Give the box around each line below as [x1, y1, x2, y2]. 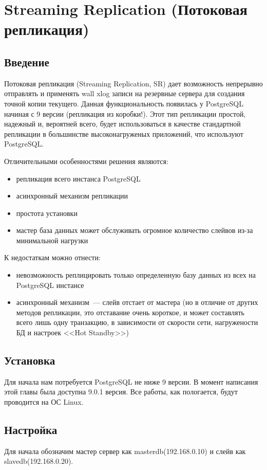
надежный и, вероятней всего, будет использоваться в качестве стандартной [4, 118, 241, 129]
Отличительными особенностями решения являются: [4, 155, 168, 166]
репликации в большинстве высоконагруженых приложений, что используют [4, 128, 243, 139]
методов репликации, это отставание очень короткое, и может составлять [16, 306, 245, 317]
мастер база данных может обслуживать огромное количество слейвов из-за [16, 225, 253, 236]
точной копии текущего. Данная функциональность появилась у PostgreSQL [4, 98, 243, 109]
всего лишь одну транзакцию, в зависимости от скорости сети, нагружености [16, 317, 258, 328]
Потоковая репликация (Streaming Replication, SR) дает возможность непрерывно [4, 78, 263, 88]
